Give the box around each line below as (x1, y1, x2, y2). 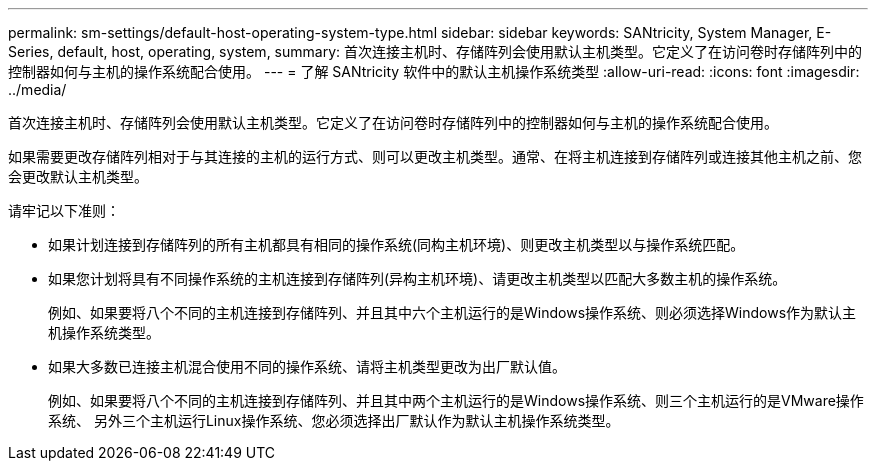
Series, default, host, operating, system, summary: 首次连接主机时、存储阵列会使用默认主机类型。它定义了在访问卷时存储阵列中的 (8, 43, 862, 60)
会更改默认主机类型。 (8, 168, 148, 185)
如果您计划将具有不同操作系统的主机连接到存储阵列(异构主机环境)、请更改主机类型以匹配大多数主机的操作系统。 (48, 270, 787, 287)
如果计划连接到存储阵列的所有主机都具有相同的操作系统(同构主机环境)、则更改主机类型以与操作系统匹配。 (48, 236, 745, 253)
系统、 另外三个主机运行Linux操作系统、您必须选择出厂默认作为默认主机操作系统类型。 (48, 412, 620, 429)
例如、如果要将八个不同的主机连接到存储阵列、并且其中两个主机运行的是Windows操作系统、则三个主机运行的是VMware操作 (48, 392, 864, 409)
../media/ (8, 81, 67, 98)
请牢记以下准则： (8, 202, 120, 219)
